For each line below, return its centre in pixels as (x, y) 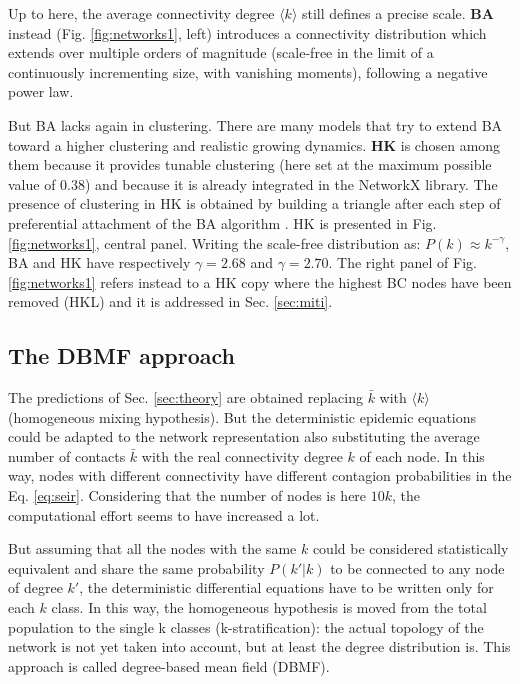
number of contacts (67, 455)
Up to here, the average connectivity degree (141, 13)
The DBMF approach (122, 355)
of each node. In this (422, 455)
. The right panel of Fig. (402, 262)
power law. (41, 91)
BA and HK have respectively (99, 262)
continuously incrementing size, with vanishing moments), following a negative (248, 71)
